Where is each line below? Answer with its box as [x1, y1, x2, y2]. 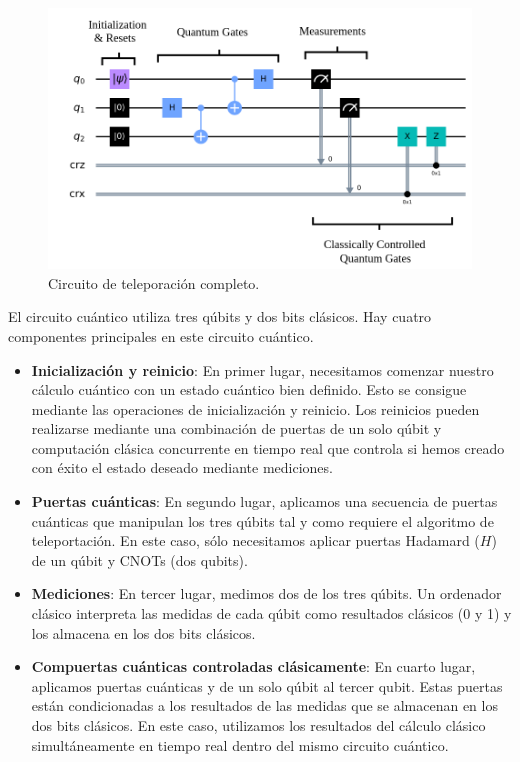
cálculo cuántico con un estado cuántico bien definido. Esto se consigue [31, 379, 467, 400]
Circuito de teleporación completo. [48, 272, 260, 293]
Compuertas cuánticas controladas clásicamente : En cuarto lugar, [31, 656, 476, 677]
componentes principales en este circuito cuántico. [8, 325, 314, 346]
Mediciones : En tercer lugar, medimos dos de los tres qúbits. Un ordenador [31, 583, 502, 604]
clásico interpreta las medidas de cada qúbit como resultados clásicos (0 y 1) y [31, 603, 512, 624]
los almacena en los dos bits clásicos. [31, 622, 256, 643]
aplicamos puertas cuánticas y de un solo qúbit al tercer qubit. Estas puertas [31, 675, 503, 696]
